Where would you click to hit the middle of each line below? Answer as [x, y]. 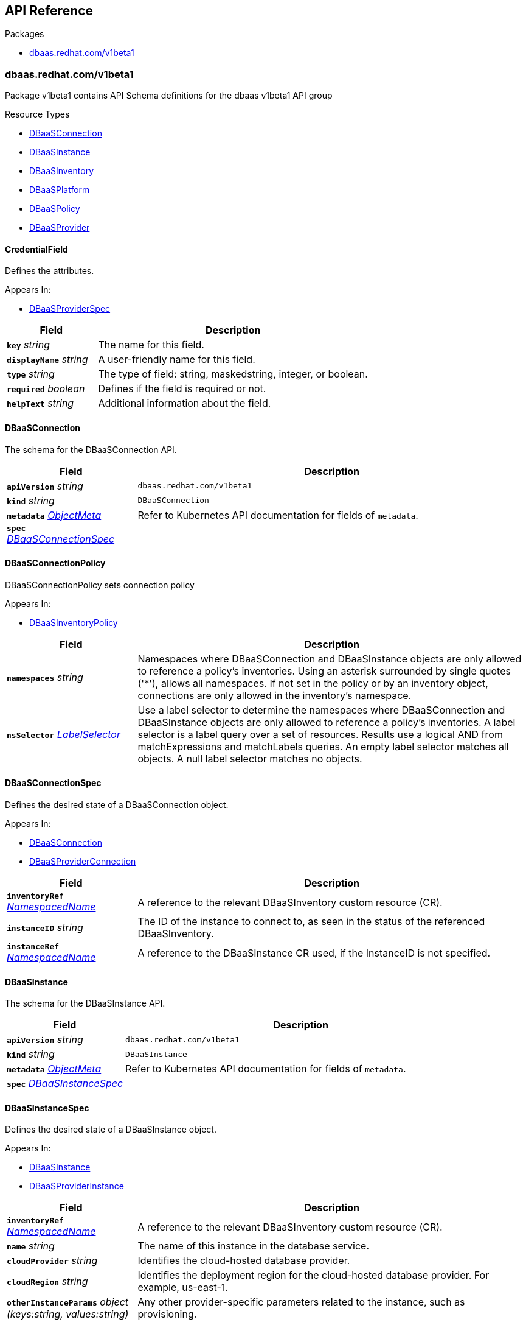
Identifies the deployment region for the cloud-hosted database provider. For [313, 1275]
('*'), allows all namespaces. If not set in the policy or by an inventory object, [313, 683]
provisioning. [167, 1314]
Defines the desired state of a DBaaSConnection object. [117, 805]
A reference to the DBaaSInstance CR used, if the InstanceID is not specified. [314, 953]
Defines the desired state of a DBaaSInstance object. [111, 1130]
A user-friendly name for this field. [177, 360]
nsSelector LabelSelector [64, 734]
